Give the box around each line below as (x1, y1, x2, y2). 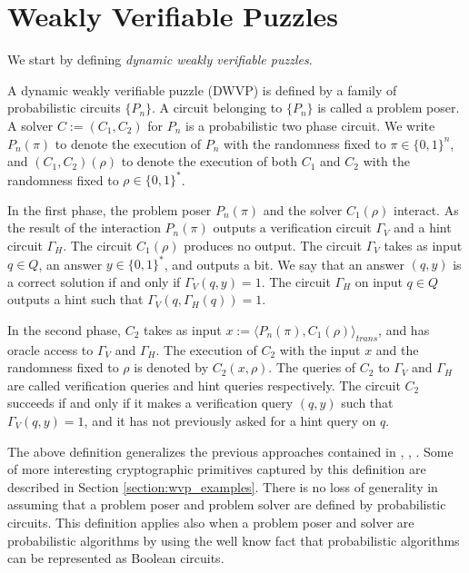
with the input (279, 340, 361, 359)
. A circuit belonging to (152, 98, 283, 117)
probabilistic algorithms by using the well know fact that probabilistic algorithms (7, 530, 460, 549)
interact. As (394, 200, 459, 219)
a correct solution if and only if (7, 272, 181, 291)
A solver (7, 115, 54, 134)
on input (354, 272, 403, 291)
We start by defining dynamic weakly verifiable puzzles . (7, 50, 313, 69)
